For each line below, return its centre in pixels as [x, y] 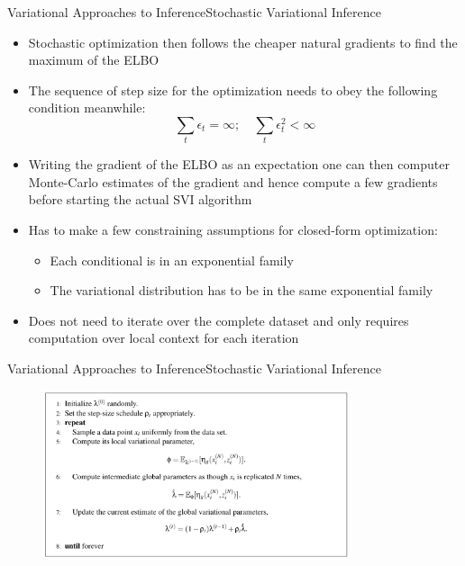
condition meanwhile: [87, 108]
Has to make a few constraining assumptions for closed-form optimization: [233, 230]
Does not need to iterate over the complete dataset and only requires [219, 320]
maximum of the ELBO [94, 60]
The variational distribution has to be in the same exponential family [242, 290]
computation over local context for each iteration [164, 338]
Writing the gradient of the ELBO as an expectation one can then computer [239, 164]
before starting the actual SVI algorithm [140, 199]
